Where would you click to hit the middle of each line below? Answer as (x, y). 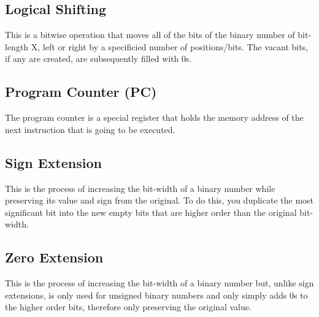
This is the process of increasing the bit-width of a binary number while (140, 188)
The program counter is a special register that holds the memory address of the (154, 117)
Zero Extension (54, 257)
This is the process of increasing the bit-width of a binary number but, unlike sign (159, 283)
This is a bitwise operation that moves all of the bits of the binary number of (150, 35)
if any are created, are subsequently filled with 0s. (98, 59)
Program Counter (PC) (81, 92)
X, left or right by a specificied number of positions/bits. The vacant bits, (170, 46)
